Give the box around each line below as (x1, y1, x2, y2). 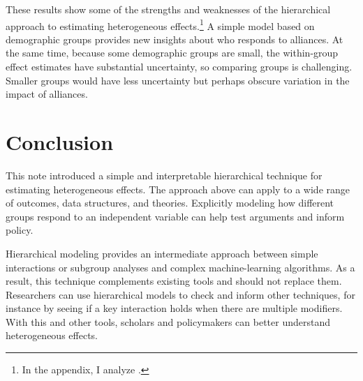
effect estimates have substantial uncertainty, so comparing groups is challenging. (6, 59, 353, 74)
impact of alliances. (6, 87, 88, 101)
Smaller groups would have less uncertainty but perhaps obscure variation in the (6, 73, 350, 87)
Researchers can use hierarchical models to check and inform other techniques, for (6, 287, 355, 301)
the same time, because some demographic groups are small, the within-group (6, 45, 339, 60)
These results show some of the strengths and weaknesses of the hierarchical (6, 2, 331, 16)
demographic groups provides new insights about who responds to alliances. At (6, 31, 343, 46)
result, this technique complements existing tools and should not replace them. (6, 274, 342, 288)
